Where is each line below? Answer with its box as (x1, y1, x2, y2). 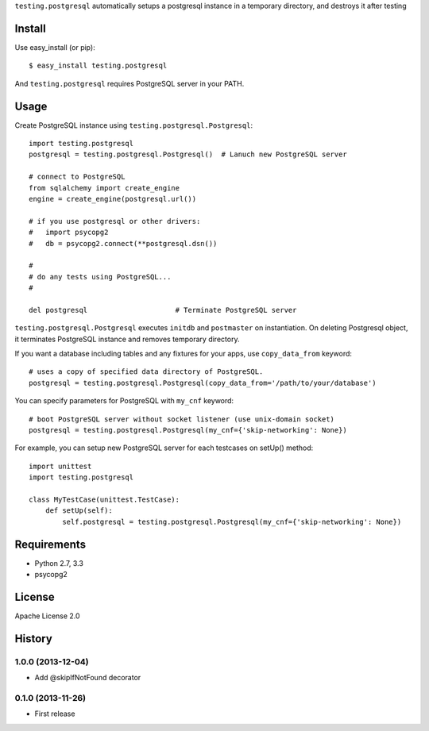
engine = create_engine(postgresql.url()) (29, 194, 197, 203)
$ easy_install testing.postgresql (29, 61, 168, 71)
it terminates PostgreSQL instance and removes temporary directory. (14, 334, 240, 344)
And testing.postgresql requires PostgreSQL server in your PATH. (14, 79, 245, 88)
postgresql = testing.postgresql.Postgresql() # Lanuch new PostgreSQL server (29, 150, 347, 159)
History (14, 632, 53, 645)
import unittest (29, 461, 92, 471)
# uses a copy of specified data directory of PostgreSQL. (29, 367, 264, 376)
